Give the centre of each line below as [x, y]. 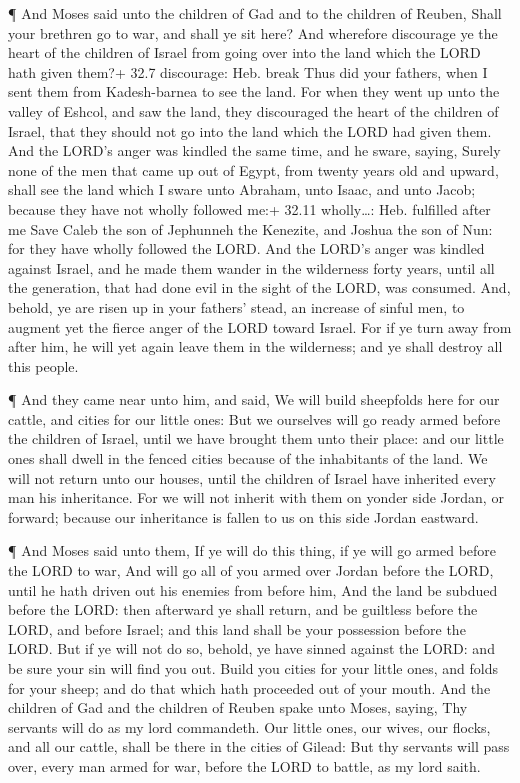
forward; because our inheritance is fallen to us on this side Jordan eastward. [243, 516]
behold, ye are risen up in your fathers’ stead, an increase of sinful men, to [236, 306]
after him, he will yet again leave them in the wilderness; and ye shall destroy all [255, 346]
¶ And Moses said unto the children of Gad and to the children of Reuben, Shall [255, 13]
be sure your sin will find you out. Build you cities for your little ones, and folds [253, 668]
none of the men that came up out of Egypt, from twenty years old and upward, [253, 169]
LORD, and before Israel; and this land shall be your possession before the [237, 628]
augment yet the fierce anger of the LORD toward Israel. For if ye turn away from [260, 326]
